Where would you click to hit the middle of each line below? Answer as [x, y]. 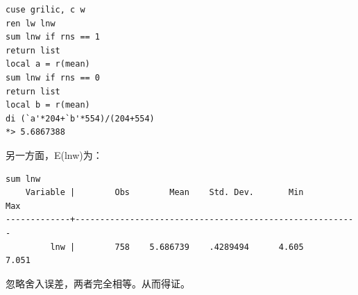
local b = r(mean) [48, 105]
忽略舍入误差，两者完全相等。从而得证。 [98, 283]
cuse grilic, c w [45, 10]
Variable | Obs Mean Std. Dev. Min [164, 193]
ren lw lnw [31, 23]
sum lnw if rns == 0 [53, 77]
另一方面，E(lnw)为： [54, 154]
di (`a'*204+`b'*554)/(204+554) [80, 118]
